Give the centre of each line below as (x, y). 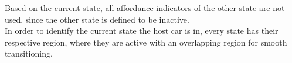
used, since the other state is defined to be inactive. (97, 19)
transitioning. (29, 53)
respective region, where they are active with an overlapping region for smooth (146, 42)
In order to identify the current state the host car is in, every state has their (142, 31)
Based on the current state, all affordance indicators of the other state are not (145, 8)
